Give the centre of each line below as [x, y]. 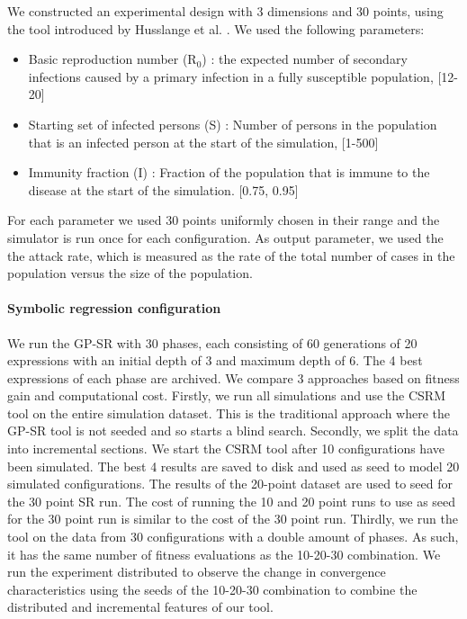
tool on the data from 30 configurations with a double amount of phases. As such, [233, 537]
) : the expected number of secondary [305, 59]
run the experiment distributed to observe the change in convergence [197, 572]
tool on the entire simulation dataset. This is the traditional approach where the [229, 413]
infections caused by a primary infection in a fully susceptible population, [231, 76]
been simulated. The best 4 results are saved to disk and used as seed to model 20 [233, 466]
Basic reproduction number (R [112, 59]
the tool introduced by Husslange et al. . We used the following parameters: [216, 28]
